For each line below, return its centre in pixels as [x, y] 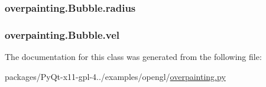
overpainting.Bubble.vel [62, 34]
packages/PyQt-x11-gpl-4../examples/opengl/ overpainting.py [115, 76]
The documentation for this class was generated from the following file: [133, 57]
